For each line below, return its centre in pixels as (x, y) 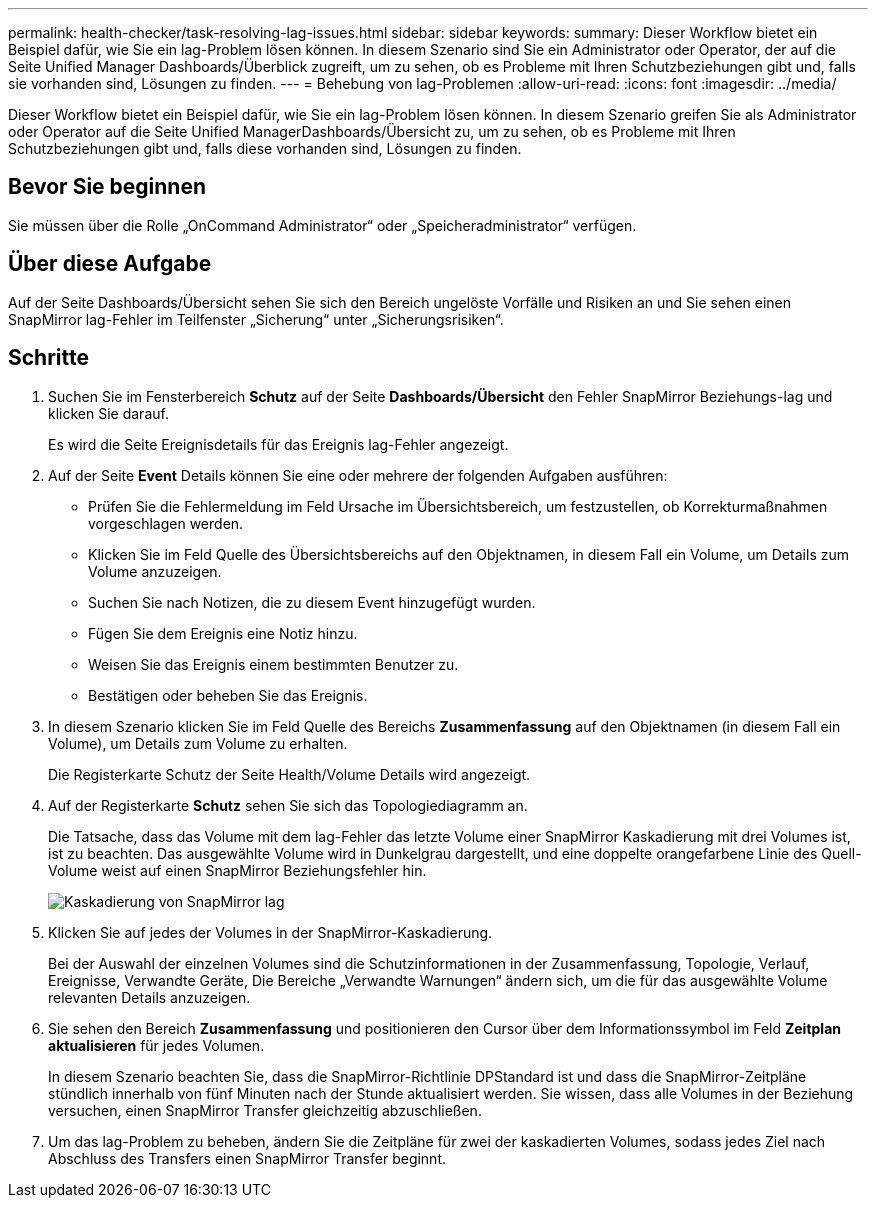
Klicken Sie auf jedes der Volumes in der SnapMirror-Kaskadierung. (270, 932)
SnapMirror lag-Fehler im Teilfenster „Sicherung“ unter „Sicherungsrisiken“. (256, 319)
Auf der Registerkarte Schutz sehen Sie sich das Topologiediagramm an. (288, 805)
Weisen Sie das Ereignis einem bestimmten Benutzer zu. (273, 664)
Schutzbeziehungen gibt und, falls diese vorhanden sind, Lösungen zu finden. (265, 148)
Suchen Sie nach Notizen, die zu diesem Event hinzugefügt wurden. (312, 602)
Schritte (48, 358)
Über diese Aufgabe (110, 264)
